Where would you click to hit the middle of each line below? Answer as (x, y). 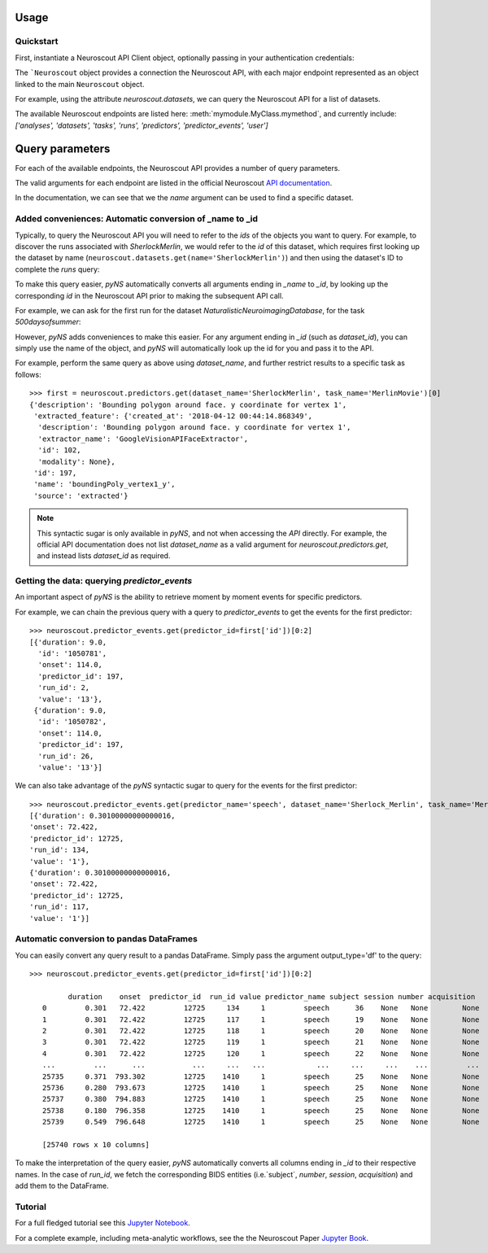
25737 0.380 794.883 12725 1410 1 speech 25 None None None (261, 1099)
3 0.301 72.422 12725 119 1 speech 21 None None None (261, 1042)
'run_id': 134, (60, 850)
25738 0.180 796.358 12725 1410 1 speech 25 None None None (261, 1110)
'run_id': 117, (60, 907)
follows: (28, 374)
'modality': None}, (76, 461)
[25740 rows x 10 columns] (96, 1144)
